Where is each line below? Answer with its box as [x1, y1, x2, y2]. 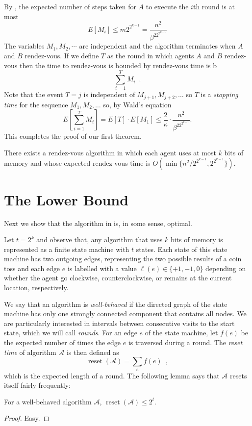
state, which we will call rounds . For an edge [4, 327, 137, 338]
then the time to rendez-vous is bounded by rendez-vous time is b [19, 60, 217, 70]
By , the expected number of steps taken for [4, 1, 136, 11]
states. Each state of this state [136, 244, 227, 254]
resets [230, 370, 247, 380]
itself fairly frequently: [4, 380, 71, 390]
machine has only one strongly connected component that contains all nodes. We [4, 308, 247, 319]
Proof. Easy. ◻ [4, 413, 50, 423]
